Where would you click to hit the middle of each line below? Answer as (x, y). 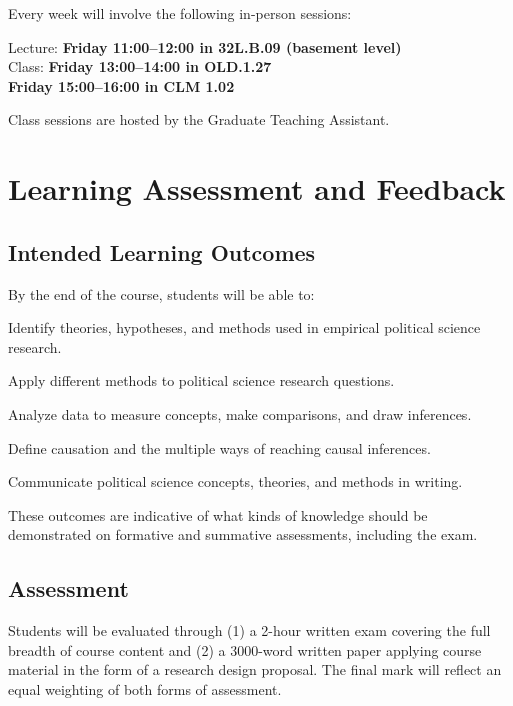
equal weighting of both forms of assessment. (145, 688)
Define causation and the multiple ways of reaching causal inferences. (219, 447)
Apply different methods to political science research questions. (201, 380)
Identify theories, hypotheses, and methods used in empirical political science (244, 327)
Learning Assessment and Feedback (257, 188)
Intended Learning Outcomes (162, 251)
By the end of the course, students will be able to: (161, 293)
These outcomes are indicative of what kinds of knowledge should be (218, 514)
